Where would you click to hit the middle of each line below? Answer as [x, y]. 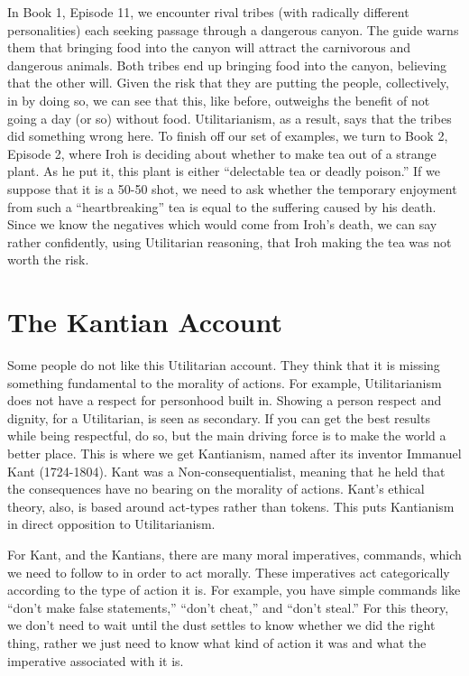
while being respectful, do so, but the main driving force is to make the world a [227, 435]
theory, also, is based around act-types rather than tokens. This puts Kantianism [231, 506]
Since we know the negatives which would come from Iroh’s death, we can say [222, 224]
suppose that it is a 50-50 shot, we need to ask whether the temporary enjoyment [232, 188]
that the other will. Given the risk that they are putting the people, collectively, [228, 83]
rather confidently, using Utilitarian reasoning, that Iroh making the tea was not [230, 241]
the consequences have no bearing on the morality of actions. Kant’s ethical [216, 489]
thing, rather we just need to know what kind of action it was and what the [217, 642]
